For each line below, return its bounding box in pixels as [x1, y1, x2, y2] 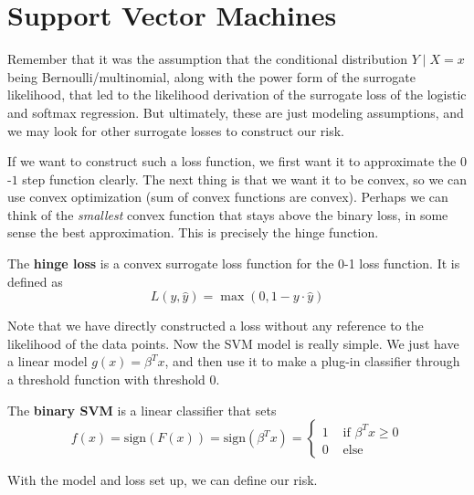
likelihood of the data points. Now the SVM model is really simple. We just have [7, 333, 459, 353]
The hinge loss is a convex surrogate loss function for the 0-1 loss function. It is [7, 254, 460, 273]
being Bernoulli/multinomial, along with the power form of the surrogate [7, 67, 416, 86]
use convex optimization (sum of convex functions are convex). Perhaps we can [7, 187, 448, 206]
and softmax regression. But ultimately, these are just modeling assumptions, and [7, 102, 464, 121]
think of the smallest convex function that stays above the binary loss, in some [7, 205, 448, 224]
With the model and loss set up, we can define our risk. [7, 470, 318, 490]
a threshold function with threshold [7, 370, 205, 389]
